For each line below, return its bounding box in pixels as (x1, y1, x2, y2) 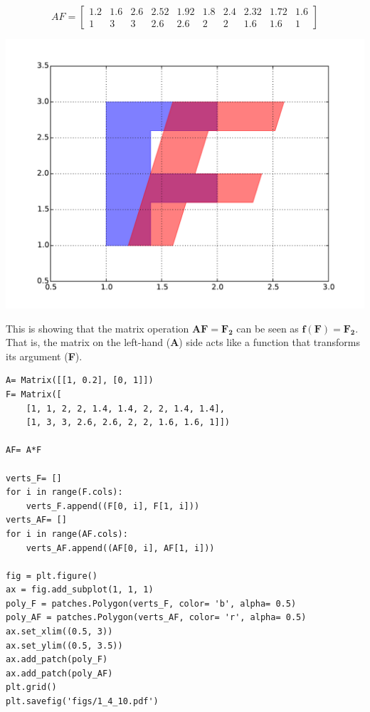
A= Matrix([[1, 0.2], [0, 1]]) (6, 375, 154, 386)
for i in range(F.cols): (6, 487, 123, 498)
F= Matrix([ (6, 389, 62, 399)
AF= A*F (6, 445, 42, 456)
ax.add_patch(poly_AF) (6, 668, 113, 679)
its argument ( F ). (6, 348, 83, 363)
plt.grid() (6, 682, 57, 693)
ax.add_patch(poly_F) (6, 654, 108, 665)
